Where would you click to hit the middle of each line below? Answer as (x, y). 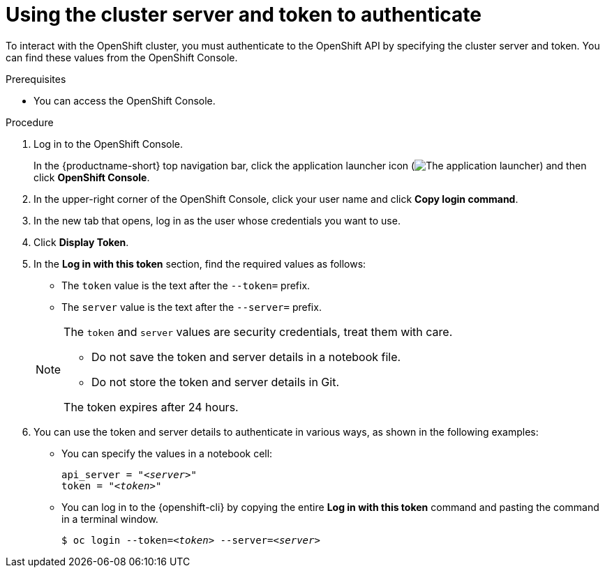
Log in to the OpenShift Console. (109, 144)
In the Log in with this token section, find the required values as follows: (200, 263)
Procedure (30, 122)
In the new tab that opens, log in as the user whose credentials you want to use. (217, 220)
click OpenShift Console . (92, 177)
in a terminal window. (110, 519)
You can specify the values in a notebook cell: (167, 453)
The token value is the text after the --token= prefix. (186, 285)
